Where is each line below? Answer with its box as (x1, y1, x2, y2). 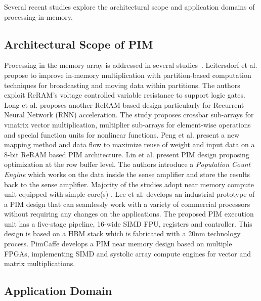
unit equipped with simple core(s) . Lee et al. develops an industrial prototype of (4, 189, 255, 199)
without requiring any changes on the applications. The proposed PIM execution (4, 208, 254, 219)
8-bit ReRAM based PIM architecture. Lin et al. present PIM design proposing (4, 149, 249, 159)
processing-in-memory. (4, 11, 73, 22)
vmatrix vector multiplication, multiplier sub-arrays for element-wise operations (4, 119, 251, 130)
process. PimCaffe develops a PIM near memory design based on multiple (4, 238, 232, 249)
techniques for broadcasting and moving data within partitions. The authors (4, 79, 240, 90)
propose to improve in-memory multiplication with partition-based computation (4, 69, 251, 80)
